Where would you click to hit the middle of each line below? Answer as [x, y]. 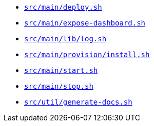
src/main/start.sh [61, 70]
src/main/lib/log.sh [65, 39]
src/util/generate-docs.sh [78, 102]
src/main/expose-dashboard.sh [85, 23]
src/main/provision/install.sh [87, 55]
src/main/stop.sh [59, 86]
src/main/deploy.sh [63, 7]
